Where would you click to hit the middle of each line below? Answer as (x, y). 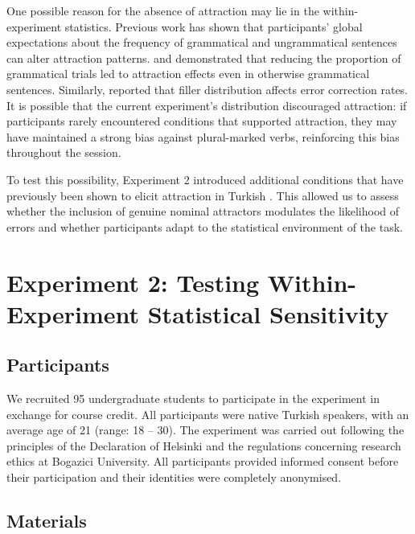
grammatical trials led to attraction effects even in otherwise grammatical (188, 74)
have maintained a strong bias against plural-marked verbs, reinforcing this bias (203, 136)
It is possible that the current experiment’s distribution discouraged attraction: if (207, 105)
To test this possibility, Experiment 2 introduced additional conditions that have (205, 179)
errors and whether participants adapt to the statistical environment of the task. (205, 226)
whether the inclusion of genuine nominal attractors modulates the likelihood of (203, 211)
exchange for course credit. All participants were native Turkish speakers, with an (208, 414)
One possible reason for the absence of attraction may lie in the (163, 10)
